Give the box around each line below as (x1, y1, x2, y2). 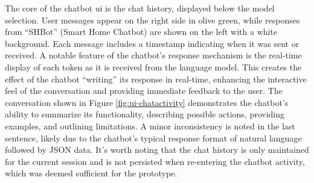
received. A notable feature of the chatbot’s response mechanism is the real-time (5, 49, 302, 61)
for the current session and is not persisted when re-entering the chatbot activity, (5, 155, 305, 167)
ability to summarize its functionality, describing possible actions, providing (5, 108, 285, 120)
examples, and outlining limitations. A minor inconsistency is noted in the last (5, 119, 295, 132)
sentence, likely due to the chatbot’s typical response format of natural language (5, 131, 302, 144)
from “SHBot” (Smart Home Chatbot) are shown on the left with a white (5, 25, 278, 38)
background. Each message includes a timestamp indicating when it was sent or (5, 37, 300, 49)
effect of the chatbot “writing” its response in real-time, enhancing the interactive (5, 72, 307, 85)
